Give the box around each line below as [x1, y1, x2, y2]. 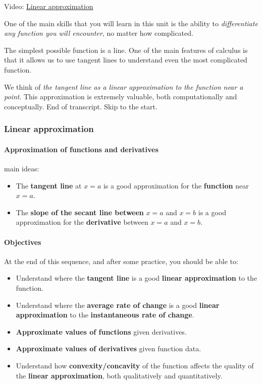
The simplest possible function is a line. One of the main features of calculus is [4, 44, 248, 55]
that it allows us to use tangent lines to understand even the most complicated [4, 54, 247, 65]
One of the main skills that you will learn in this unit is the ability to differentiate [4, 18, 258, 28]
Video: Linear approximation [4, 1, 93, 11]
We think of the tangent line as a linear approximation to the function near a [4, 81, 243, 92]
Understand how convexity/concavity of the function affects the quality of [16, 360, 254, 370]
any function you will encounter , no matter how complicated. [4, 28, 193, 38]
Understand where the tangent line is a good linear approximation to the [16, 273, 257, 283]
